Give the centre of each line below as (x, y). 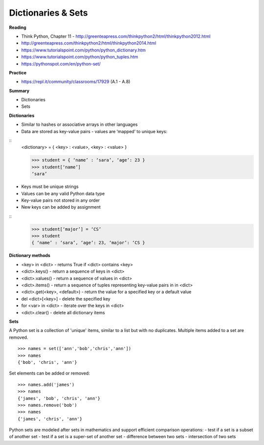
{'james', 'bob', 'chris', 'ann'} (59, 398)
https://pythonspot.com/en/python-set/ (61, 64)
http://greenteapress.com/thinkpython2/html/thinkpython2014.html (89, 43)
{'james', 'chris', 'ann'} (50, 419)
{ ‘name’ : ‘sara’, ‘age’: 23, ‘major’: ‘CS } (88, 243)
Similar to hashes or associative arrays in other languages (79, 124)
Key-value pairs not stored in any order (61, 200)
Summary (19, 91)
